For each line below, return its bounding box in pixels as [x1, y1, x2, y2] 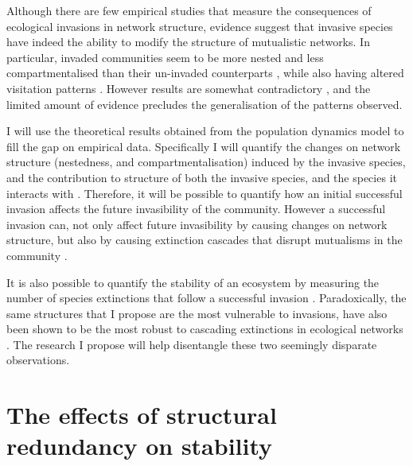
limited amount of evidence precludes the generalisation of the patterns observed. [6, 95, 403, 112]
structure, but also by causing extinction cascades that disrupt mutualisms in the [6, 231, 403, 248]
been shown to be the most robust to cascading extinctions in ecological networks [6, 320, 403, 337]
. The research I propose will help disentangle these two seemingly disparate [6, 336, 377, 352]
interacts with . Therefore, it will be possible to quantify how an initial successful [6, 184, 403, 201]
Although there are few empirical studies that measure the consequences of [6, 2, 372, 18]
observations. [6, 351, 70, 368]
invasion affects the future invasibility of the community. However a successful [6, 200, 386, 217]
